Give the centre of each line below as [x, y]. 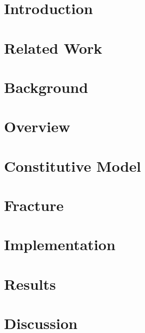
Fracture [34, 205]
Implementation [60, 244]
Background [46, 87]
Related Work [53, 47]
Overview [37, 126]
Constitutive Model [73, 165]
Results [30, 284]
